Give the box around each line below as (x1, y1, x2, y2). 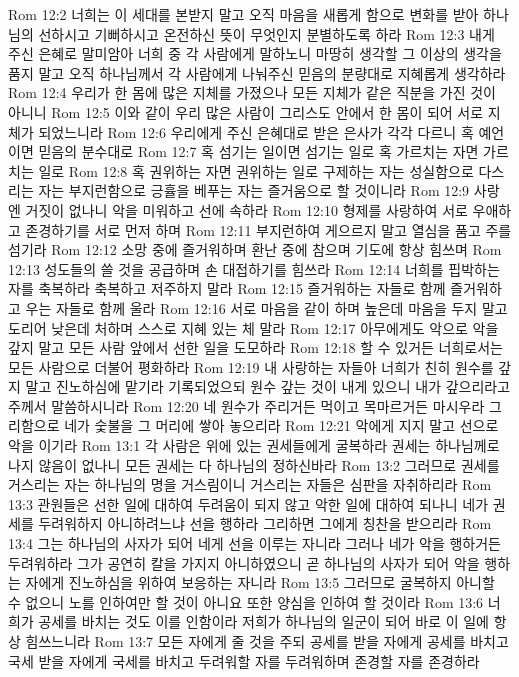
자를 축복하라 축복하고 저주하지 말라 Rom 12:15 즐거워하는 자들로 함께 (8, 278, 446, 299)
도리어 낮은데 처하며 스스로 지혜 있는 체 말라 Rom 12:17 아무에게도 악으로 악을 (8, 317, 499, 338)
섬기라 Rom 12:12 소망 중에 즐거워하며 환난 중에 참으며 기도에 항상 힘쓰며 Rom (8, 239, 502, 260)
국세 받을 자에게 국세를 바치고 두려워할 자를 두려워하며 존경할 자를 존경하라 (8, 650, 480, 671)
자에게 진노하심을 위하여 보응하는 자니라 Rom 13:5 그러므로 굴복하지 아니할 (25, 572, 495, 593)
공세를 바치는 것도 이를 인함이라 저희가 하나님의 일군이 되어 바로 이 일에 (38, 611, 489, 632)
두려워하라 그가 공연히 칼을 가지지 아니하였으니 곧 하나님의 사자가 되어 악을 (8, 552, 480, 573)
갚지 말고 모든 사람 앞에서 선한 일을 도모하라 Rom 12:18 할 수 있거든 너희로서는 (8, 337, 503, 358)
